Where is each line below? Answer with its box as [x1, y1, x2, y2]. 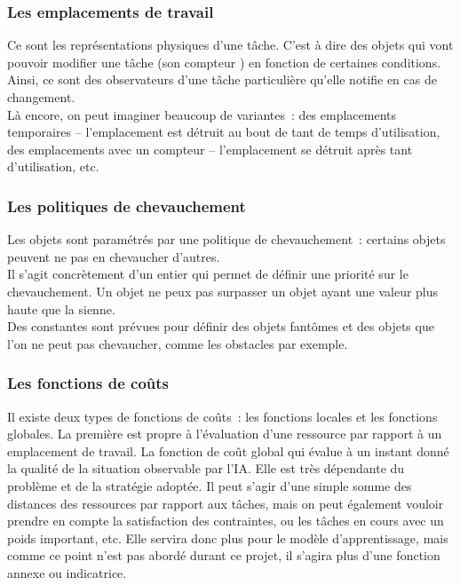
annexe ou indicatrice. [7, 563, 127, 581]
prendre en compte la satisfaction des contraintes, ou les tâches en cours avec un [7, 511, 444, 530]
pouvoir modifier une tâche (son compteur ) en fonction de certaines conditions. [7, 52, 441, 71]
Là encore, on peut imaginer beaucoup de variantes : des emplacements [7, 105, 397, 123]
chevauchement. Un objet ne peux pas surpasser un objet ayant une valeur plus [7, 281, 439, 300]
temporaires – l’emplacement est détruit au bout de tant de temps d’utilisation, [7, 123, 440, 141]
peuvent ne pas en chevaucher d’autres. [7, 247, 220, 265]
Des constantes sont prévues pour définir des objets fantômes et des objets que [7, 317, 434, 336]
